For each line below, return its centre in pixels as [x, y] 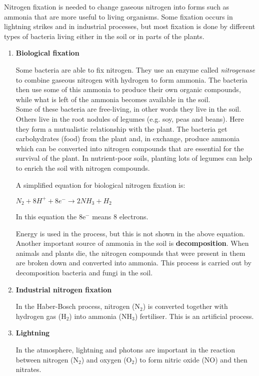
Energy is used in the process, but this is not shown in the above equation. [130, 233]
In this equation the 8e [51, 217]
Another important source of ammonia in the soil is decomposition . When [132, 243]
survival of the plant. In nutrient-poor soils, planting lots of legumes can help [134, 158]
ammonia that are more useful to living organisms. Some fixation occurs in [118, 16]
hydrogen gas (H [41, 316]
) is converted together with [185, 306]
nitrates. [28, 369]
